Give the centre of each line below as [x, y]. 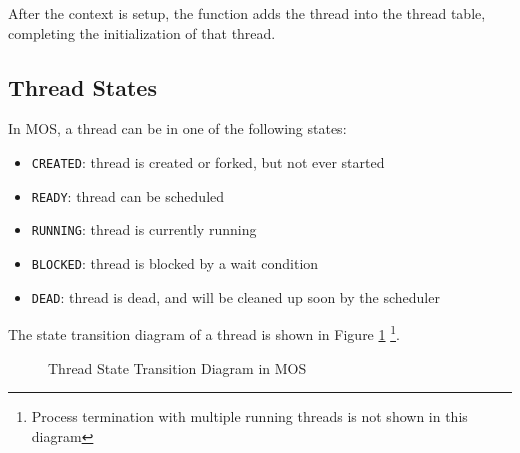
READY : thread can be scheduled [128, 195]
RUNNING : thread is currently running [144, 229]
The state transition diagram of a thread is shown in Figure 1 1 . [204, 332]
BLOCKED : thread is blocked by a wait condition [175, 262]
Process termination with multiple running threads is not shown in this [249, 416]
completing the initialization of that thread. [142, 32]
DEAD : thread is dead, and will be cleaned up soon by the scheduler [235, 296]
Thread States [82, 86]
